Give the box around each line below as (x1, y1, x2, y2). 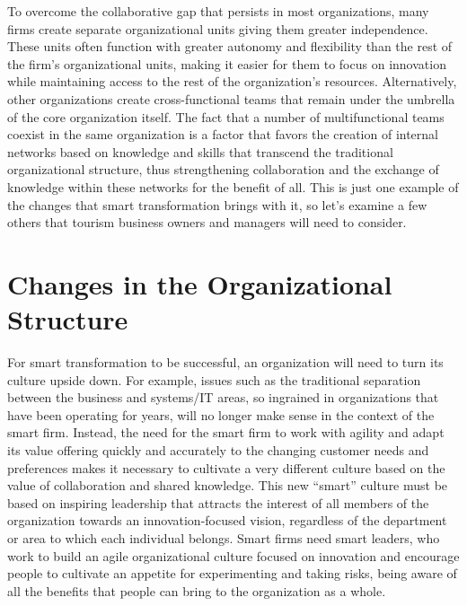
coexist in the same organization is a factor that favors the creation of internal (7, 125, 438, 144)
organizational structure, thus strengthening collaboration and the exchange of (7, 160, 439, 179)
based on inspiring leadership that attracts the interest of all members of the (7, 493, 429, 512)
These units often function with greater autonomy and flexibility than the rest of (7, 37, 453, 56)
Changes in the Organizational (7, 265, 392, 302)
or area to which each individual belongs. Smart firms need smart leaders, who (7, 528, 440, 547)
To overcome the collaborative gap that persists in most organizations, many (7, 2, 429, 20)
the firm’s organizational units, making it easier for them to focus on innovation (7, 54, 446, 73)
